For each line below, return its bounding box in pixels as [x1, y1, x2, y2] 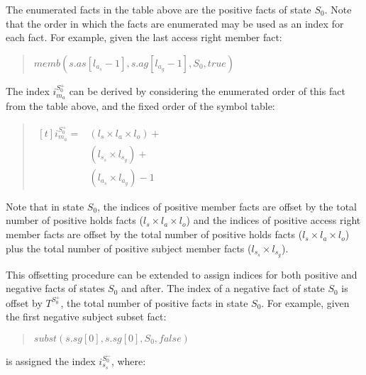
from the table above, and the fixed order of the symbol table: [6, 98, 275, 113]
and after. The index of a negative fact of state [121, 281, 325, 296]
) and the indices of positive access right [186, 213, 361, 228]
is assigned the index [6, 353, 96, 368]
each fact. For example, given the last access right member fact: [6, 30, 282, 45]
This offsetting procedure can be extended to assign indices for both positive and [6, 267, 357, 281]
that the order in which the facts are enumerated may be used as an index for [6, 16, 344, 30]
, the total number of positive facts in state [60, 295, 248, 310]
